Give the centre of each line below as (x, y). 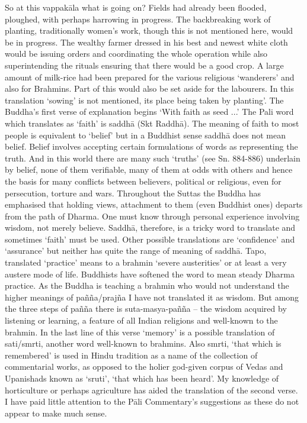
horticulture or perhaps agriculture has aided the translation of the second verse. (151, 390)
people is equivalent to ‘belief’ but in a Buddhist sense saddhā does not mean (145, 135)
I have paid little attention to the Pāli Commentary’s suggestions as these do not (152, 401)
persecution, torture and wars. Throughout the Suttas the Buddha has (133, 193)
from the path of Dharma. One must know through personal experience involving (152, 216)
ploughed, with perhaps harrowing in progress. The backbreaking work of (138, 19)
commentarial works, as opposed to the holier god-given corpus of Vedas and (144, 367)
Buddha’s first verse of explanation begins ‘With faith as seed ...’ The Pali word (149, 112)
